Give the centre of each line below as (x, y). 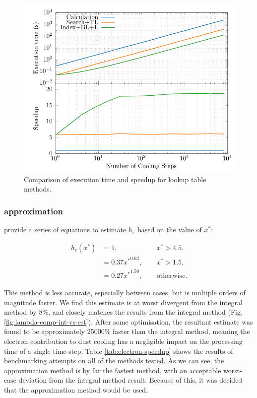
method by (20, 312)
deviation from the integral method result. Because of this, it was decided (130, 380)
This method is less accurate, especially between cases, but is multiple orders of (125, 293)
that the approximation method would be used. (76, 389)
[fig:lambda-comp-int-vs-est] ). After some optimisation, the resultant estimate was (128, 321)
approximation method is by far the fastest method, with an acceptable (113, 370)
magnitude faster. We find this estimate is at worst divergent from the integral (123, 302)
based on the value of (169, 230)
